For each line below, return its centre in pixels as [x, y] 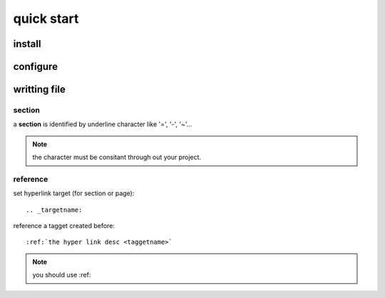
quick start [46, 19]
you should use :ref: [62, 275]
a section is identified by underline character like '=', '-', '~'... [103, 124]
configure [36, 67]
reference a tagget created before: [64, 226]
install [27, 44]
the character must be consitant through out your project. [117, 158]
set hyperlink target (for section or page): [74, 193]
